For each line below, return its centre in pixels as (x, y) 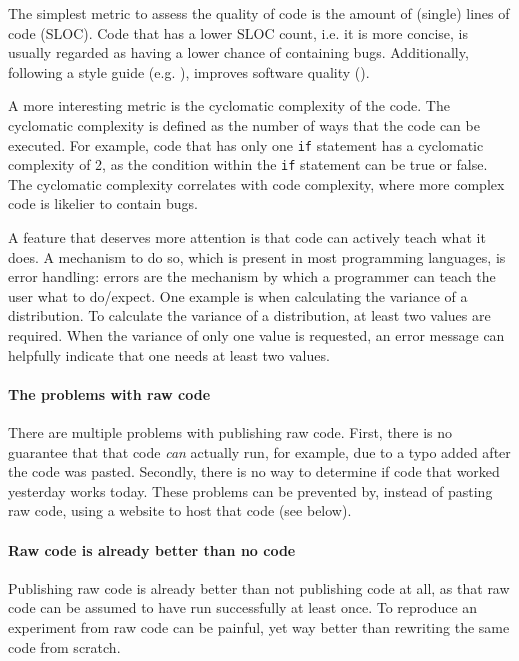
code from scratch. (64, 646)
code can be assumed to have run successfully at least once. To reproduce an (243, 607)
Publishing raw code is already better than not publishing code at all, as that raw (259, 587)
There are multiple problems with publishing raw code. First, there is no (230, 432)
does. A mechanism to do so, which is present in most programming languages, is (257, 256)
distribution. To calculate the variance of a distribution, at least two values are (249, 315)
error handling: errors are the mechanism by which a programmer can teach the (252, 276)
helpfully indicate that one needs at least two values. (169, 354)
